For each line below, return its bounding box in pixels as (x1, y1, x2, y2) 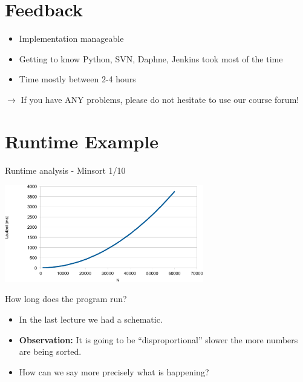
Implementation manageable (19, 32, 124, 45)
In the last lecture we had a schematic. (19, 312, 163, 325)
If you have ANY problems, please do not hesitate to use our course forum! (21, 93, 299, 105)
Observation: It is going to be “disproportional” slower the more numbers (19, 333, 298, 346)
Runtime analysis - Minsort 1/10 (5, 163, 126, 176)
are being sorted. (19, 345, 82, 358)
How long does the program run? (5, 292, 127, 305)
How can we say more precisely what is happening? (19, 365, 209, 378)
